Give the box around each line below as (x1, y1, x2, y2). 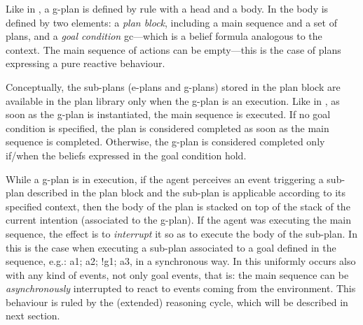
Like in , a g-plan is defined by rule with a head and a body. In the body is (6, 1, 329, 15)
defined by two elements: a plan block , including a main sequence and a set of (6, 15, 337, 29)
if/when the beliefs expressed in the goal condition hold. (6, 147, 247, 162)
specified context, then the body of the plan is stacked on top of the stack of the (6, 198, 350, 213)
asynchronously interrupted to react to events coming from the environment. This (6, 281, 356, 296)
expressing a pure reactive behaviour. (6, 56, 165, 71)
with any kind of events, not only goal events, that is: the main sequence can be (6, 267, 349, 282)
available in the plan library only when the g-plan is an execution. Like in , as (6, 93, 340, 108)
